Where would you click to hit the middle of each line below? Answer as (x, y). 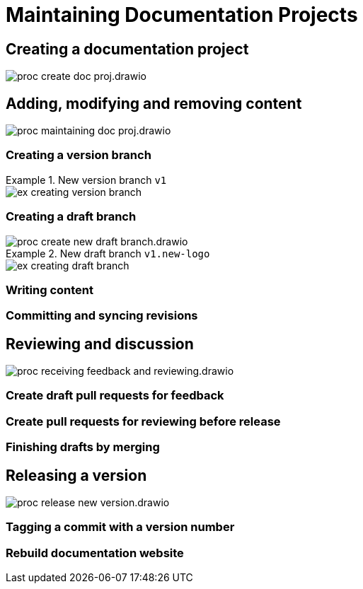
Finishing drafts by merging (83, 447)
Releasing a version (76, 475)
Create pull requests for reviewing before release (143, 421)
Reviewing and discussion (100, 344)
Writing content (50, 290)
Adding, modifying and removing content (154, 103)
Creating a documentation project (127, 49)
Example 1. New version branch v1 (86, 180)
